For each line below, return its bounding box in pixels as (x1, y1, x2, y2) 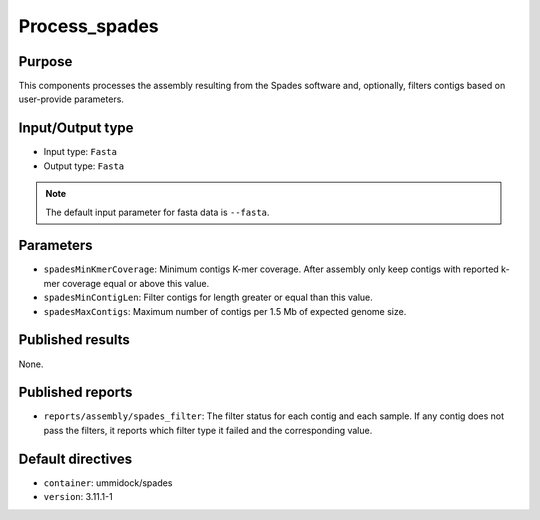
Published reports (18, 384, 133, 401)
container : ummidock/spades (43, 476, 173, 489)
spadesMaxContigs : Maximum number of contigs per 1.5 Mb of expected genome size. (43, 305, 407, 317)
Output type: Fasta (43, 160, 125, 172)
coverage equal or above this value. (61, 277, 210, 289)
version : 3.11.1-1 (43, 491, 114, 503)
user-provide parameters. (18, 93, 125, 105)
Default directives (18, 450, 133, 467)
